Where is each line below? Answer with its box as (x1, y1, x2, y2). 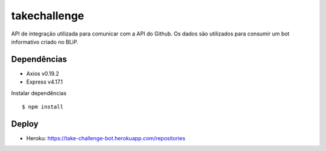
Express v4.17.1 (26, 78, 63, 85)
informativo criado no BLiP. (11, 38, 78, 45)
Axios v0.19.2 (26, 70, 60, 77)
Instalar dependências (11, 89, 66, 96)
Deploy (11, 119, 39, 129)
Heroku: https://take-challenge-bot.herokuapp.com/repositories (26, 134, 185, 141)
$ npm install (22, 103, 63, 111)
